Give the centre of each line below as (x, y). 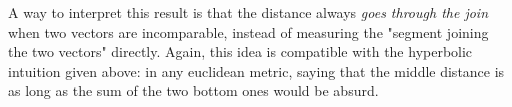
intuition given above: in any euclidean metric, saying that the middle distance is (256, 70)
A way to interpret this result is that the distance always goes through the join (248, 12)
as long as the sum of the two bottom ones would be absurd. (193, 90)
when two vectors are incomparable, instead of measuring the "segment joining (248, 31)
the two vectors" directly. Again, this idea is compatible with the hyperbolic (240, 51)
